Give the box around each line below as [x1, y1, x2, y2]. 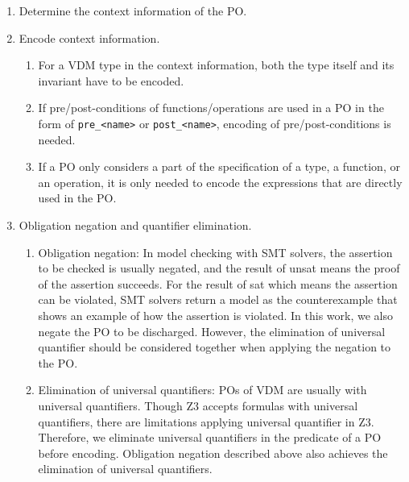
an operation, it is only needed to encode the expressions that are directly [38, 173, 403, 190]
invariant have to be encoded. [38, 72, 184, 89]
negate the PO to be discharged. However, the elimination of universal [38, 322, 386, 339]
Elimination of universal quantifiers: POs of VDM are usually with [38, 381, 367, 398]
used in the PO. [38, 189, 117, 206]
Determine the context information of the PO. [19, 2, 247, 19]
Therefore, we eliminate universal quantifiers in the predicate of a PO [38, 429, 382, 446]
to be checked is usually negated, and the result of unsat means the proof [38, 260, 400, 276]
